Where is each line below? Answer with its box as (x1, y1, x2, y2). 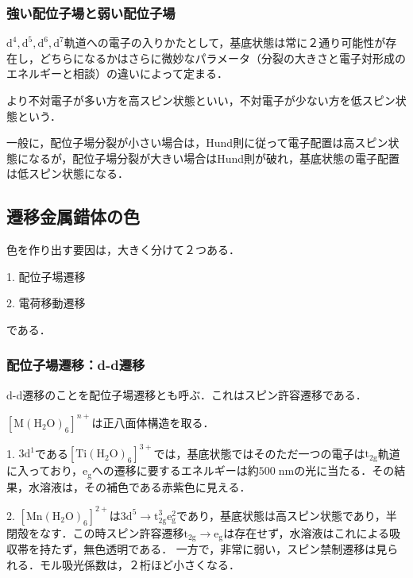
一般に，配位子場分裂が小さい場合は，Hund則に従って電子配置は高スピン (6, 134, 388, 151)
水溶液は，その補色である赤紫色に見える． (28, 478, 251, 495)
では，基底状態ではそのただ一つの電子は (153, 445, 365, 461)
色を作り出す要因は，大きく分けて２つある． (6, 241, 240, 258)
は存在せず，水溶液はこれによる (223, 524, 390, 541)
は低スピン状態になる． (6, 165, 129, 182)
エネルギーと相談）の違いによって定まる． (6, 65, 228, 82)
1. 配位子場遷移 (6, 268, 86, 284)
